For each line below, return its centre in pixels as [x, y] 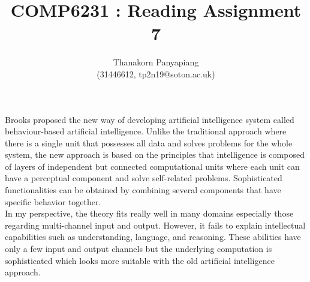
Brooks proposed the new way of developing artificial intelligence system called [150, 119]
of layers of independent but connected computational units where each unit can [152, 166]
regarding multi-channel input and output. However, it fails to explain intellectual [155, 225]
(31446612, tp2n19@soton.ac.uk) [156, 73]
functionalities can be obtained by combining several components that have [143, 190]
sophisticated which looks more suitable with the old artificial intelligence [140, 260]
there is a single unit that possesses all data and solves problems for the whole [149, 142]
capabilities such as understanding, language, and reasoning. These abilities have [153, 237]
